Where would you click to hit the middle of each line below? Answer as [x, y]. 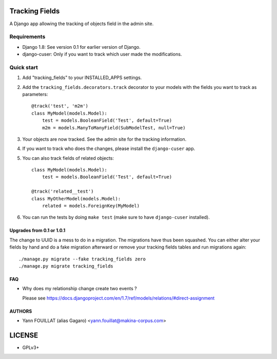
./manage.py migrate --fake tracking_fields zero [82, 259]
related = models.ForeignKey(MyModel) [91, 206]
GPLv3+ [31, 348]
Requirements [27, 37]
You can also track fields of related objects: [68, 158]
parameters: [35, 94]
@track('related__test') [63, 192]
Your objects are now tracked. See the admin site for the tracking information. [104, 139]
